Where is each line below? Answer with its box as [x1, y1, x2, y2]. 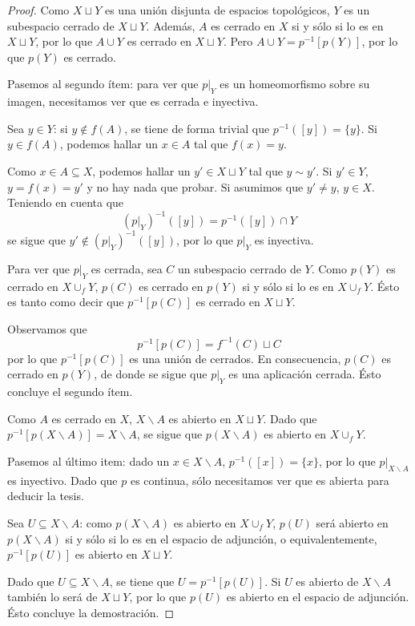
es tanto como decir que [7, 293, 124, 310]
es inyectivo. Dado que [7, 471, 118, 488]
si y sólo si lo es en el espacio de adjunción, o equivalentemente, [65, 530, 377, 547]
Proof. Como [7, 2, 70, 18]
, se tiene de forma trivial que [124, 119, 270, 136]
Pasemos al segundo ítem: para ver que [7, 75, 199, 92]
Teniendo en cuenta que [7, 194, 124, 211]
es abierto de [296, 572, 359, 589]
